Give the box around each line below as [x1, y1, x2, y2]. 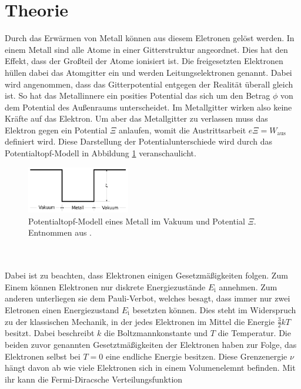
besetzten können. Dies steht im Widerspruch [132, 303, 296, 316]
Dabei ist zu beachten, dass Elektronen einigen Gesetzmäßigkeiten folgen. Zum [5, 269, 288, 281]
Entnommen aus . [28, 226, 92, 239]
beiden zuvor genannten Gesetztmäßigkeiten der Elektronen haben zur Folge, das [5, 338, 297, 350]
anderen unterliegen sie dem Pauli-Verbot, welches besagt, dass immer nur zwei [5, 292, 290, 304]
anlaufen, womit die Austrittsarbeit [118, 123, 246, 136]
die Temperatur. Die [218, 327, 291, 339]
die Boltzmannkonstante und [104, 327, 208, 339]
